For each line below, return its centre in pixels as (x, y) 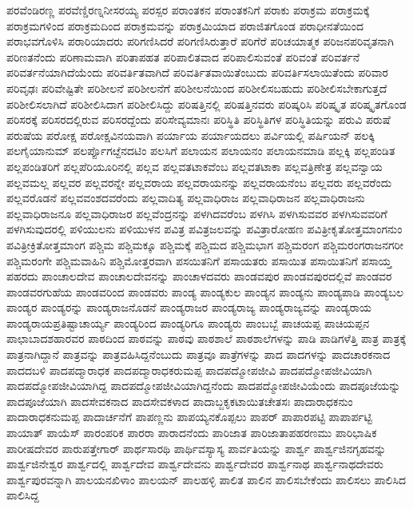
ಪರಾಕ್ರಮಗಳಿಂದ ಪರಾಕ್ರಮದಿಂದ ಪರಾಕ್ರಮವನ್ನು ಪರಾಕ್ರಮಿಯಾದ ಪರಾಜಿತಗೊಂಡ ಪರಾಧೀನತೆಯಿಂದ (185, 25)
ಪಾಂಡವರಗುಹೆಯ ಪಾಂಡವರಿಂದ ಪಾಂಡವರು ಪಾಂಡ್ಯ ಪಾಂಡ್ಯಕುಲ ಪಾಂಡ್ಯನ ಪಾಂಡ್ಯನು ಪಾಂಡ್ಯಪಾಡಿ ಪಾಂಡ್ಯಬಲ (205, 291)
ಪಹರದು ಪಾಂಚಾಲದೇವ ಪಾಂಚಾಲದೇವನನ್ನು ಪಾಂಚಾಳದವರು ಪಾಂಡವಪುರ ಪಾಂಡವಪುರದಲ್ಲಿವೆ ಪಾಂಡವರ (199, 276)
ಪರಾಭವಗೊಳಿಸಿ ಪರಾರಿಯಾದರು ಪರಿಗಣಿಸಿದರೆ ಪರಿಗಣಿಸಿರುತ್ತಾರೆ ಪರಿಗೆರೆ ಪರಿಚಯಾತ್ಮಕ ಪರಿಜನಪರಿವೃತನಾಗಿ (200, 41)
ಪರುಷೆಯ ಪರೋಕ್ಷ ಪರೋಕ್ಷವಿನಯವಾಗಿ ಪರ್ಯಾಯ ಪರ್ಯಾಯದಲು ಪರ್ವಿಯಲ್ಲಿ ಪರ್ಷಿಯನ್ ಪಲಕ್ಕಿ (191, 135)
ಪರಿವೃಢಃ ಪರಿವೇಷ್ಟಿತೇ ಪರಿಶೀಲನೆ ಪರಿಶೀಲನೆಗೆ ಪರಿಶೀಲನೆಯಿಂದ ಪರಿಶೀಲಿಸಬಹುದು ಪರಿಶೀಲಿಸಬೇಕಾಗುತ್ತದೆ (197, 87)
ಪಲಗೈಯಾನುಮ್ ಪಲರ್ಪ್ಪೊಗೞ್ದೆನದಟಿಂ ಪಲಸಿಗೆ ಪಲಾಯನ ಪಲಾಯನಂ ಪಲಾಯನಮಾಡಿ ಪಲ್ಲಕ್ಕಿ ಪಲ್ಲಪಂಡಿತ (201, 151)
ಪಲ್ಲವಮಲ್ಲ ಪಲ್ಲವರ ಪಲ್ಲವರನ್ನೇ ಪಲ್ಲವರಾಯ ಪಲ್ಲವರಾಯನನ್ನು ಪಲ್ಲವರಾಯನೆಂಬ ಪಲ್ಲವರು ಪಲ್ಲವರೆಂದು (199, 182)
